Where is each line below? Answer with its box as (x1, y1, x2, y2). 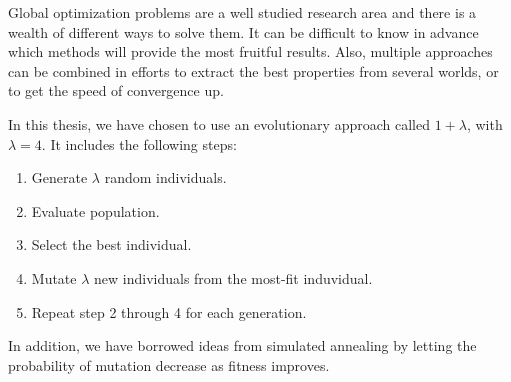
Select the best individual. (31, 234, 192, 255)
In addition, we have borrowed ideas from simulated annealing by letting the (8, 335, 477, 356)
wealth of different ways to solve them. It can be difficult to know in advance (8, 21, 479, 42)
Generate (31, 167, 88, 188)
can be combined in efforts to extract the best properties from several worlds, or (8, 60, 499, 81)
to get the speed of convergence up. (8, 80, 224, 101)
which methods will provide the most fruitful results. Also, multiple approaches (8, 41, 493, 62)
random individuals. (104, 167, 227, 188)
